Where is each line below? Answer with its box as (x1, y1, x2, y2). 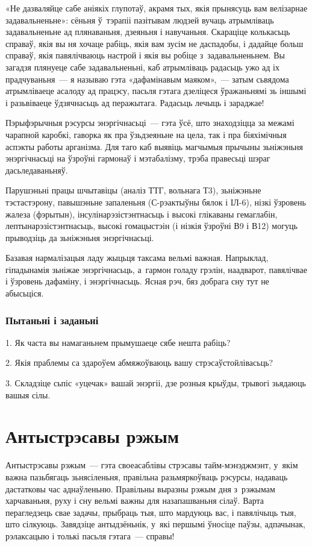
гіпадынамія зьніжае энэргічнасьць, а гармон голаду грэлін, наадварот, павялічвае (5, 263, 307, 275)
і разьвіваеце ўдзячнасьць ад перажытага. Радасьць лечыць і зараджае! (5, 96, 264, 108)
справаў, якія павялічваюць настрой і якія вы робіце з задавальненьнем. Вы (5, 49, 285, 61)
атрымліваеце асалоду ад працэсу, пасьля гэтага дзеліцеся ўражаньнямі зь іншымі (5, 84, 307, 97)
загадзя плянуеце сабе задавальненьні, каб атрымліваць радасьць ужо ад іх (5, 60, 280, 73)
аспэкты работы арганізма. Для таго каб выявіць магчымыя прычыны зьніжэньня (5, 140, 303, 152)
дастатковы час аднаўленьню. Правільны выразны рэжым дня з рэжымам (5, 482, 275, 495)
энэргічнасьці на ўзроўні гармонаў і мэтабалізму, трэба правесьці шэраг (5, 152, 270, 165)
